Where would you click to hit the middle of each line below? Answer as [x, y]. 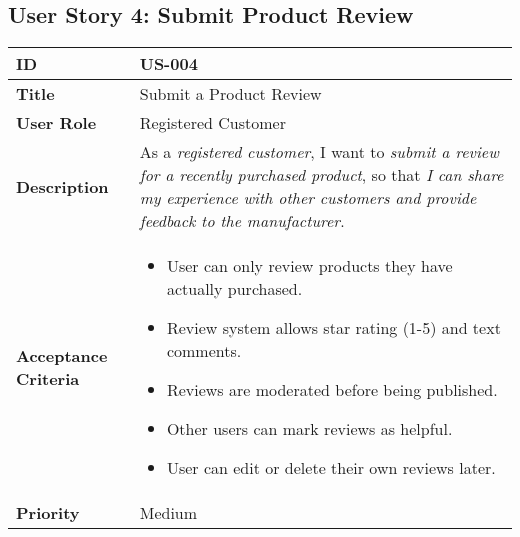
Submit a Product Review [230, 94]
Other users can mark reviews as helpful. [309, 429]
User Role [56, 123]
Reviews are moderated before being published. [332, 390]
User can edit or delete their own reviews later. [331, 468]
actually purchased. [234, 289]
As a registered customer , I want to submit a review [319, 152]
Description [62, 186]
